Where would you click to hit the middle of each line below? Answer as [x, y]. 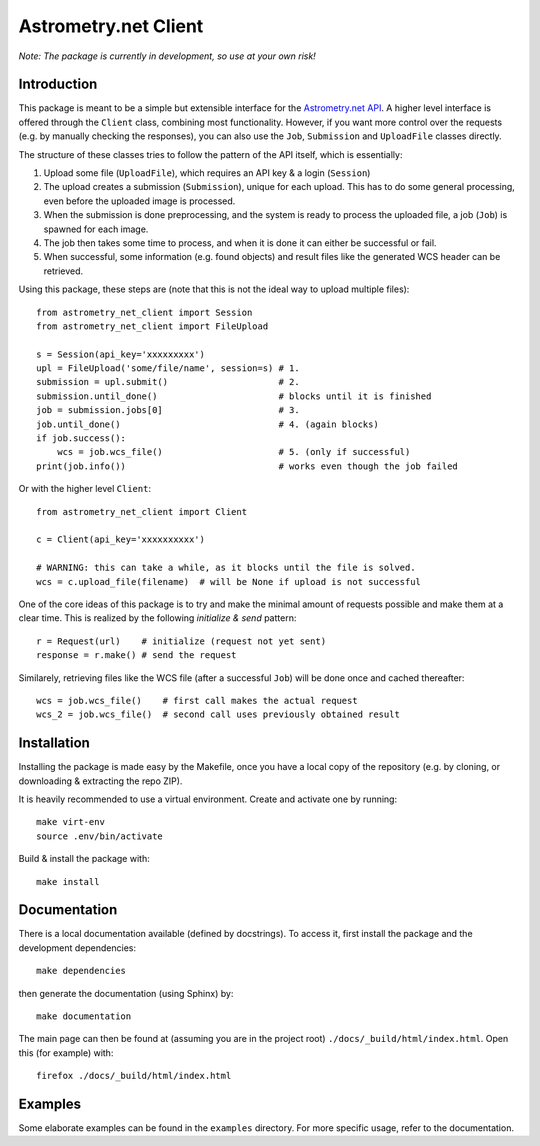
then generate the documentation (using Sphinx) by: [126, 993]
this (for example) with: [66, 1052]
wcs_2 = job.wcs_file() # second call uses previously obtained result [218, 714]
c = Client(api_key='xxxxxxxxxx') [120, 539]
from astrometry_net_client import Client [142, 511]
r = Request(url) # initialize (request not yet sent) [181, 641]
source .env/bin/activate [100, 836]
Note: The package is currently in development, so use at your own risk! [167, 56]
